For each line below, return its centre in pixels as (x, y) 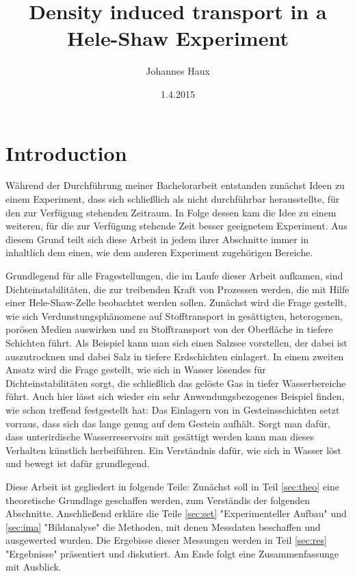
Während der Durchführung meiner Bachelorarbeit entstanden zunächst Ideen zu (175, 185)
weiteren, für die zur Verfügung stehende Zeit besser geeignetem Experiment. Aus (176, 226)
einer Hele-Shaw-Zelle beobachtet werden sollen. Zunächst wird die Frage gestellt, (176, 302)
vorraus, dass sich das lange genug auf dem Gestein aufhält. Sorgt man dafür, (168, 423)
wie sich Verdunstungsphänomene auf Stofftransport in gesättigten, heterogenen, (174, 315)
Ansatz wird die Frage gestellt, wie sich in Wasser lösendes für (136, 370)
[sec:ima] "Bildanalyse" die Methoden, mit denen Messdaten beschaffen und (163, 526)
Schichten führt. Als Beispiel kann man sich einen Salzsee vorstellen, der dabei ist (176, 342)
